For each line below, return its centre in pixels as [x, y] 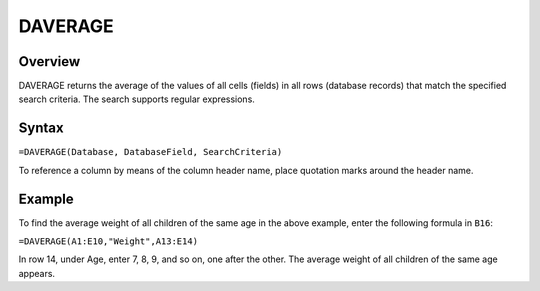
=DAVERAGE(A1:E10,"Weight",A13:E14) [108, 241]
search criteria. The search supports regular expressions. [136, 99]
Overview [49, 61]
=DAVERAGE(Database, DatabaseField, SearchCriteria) [150, 152]
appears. [36, 273]
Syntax [41, 128]
